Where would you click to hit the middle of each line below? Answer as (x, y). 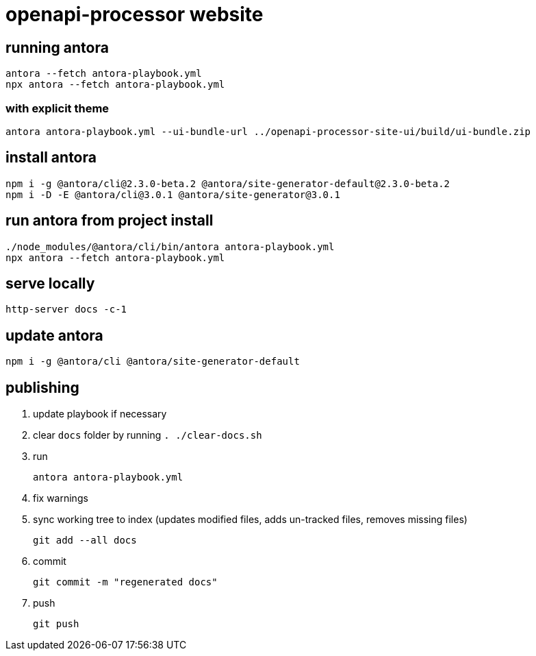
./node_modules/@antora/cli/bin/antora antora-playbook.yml (170, 246)
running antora (57, 47)
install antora (51, 158)
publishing (42, 387)
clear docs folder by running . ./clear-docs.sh (148, 435)
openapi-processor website (135, 14)
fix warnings (61, 498)
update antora (54, 335)
